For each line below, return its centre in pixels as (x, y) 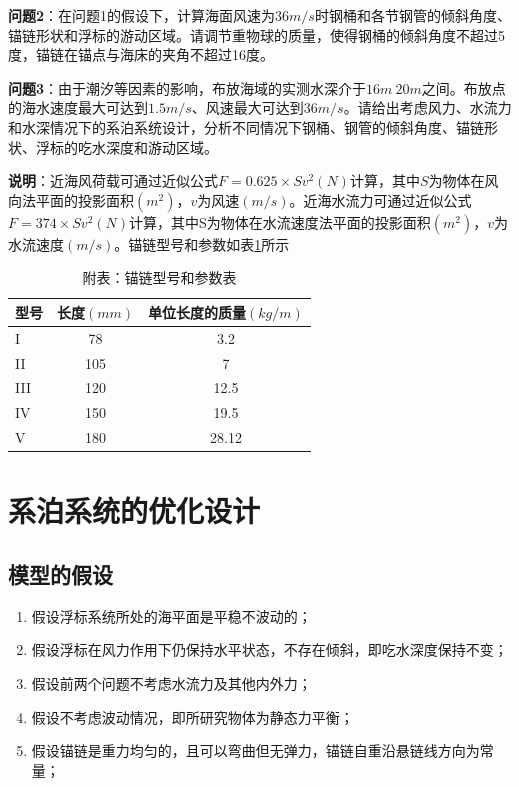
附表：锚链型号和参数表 (159, 277)
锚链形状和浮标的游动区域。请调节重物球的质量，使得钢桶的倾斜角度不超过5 (256, 34)
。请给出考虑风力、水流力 (427, 107)
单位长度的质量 (197, 311)
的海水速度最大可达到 (78, 107)
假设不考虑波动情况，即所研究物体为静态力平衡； (192, 716)
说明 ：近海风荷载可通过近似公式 (113, 180)
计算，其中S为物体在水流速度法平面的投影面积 (280, 221)
